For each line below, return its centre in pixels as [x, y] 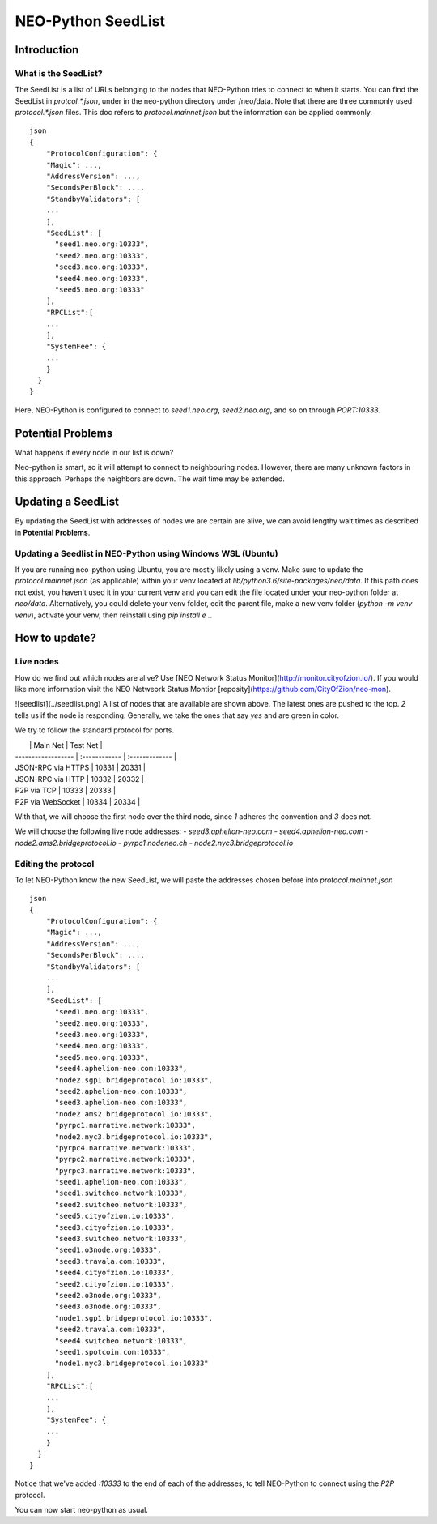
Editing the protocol [55, 864]
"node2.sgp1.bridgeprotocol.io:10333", [134, 1080]
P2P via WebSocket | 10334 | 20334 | [78, 801]
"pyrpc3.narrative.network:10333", [125, 1170]
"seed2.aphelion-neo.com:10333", [121, 1091]
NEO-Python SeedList [90, 21]
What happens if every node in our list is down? [94, 452]
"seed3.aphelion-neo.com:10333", [121, 1103]
